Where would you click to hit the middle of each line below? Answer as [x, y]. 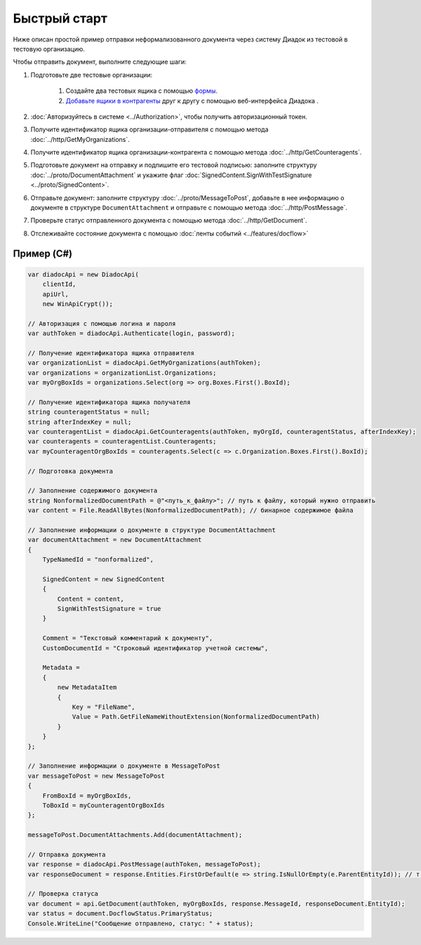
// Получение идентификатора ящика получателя [109, 402]
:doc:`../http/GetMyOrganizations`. [80, 139]
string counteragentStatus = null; [89, 412]
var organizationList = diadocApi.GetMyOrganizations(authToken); [144, 363]
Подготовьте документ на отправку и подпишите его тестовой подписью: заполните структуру [174, 165]
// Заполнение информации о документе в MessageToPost [124, 766]
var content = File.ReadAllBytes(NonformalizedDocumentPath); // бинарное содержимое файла [191, 510]
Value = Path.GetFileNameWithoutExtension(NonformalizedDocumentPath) [196, 717]
